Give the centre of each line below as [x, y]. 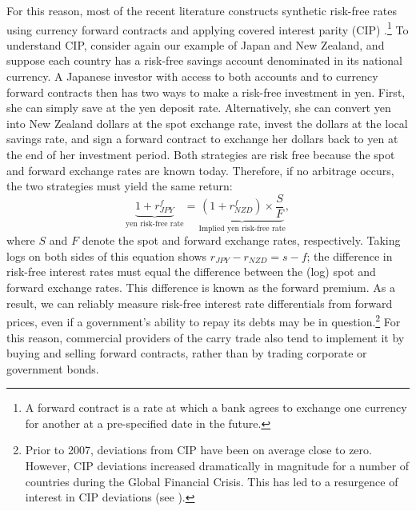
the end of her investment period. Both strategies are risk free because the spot [201, 154]
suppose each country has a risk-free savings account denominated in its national [204, 60]
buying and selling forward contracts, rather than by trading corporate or [187, 353]
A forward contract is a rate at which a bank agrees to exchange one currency [216, 407]
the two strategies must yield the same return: [120, 186]
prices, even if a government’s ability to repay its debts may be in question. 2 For [204, 320]
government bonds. [53, 368]
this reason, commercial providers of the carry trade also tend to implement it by [206, 337]
